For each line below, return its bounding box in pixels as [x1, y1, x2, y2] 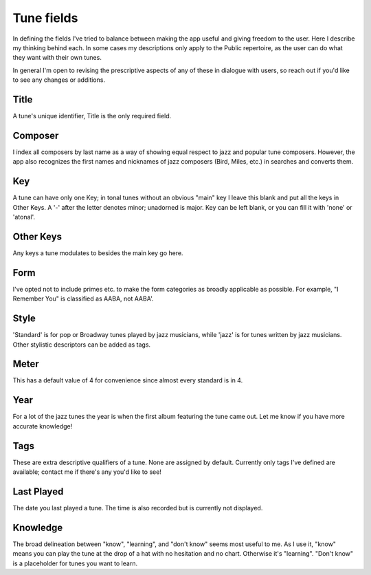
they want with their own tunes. [12, 54, 102, 62]
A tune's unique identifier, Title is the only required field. [12, 112, 172, 120]
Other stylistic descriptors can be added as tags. [12, 340, 151, 349]
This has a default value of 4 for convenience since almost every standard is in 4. [12, 376, 243, 384]
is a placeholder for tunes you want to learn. [12, 559, 137, 567]
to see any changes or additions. [12, 76, 106, 84]
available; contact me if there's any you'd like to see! [12, 468, 161, 476]
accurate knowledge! [12, 422, 73, 430]
